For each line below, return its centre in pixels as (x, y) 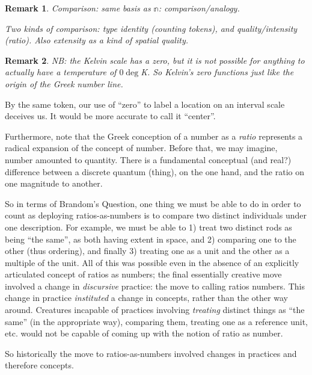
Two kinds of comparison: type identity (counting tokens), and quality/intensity (151, 28)
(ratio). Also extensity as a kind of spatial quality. (96, 40)
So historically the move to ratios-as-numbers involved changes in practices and (151, 353)
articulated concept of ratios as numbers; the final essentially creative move (143, 274)
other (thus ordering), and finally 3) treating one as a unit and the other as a (147, 251)
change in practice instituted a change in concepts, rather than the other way (146, 298)
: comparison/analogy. (199, 8)
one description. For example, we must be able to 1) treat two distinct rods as (148, 227)
